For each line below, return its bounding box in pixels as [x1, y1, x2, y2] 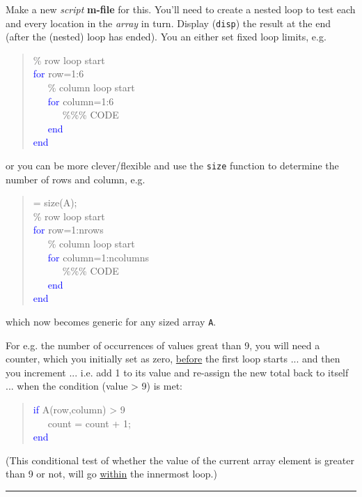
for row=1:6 [33, 66, 84, 81]
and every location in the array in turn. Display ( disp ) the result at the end [6, 15, 331, 30]
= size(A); [33, 195, 77, 210]
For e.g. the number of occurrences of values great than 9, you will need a [6, 337, 320, 352]
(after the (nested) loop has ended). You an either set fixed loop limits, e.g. [6, 29, 326, 44]
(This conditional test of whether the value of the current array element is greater [6, 452, 354, 467]
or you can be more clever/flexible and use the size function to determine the [6, 158, 339, 172]
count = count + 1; [47, 415, 131, 430]
